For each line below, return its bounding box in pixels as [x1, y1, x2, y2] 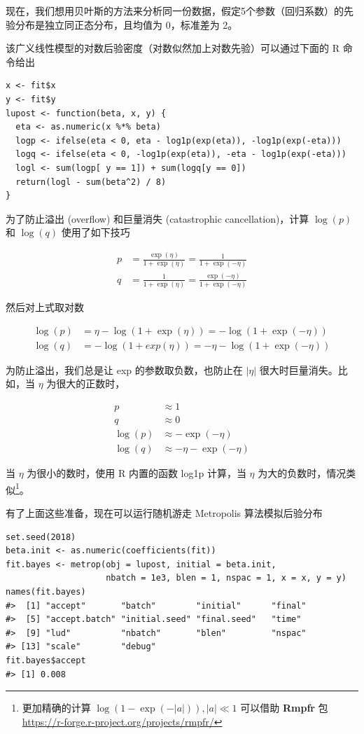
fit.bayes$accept [6, 655, 86, 665]
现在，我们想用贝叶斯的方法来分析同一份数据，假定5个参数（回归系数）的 [6, 4, 344, 18]
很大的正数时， [56, 376, 125, 391]
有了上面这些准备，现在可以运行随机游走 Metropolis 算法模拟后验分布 [6, 506, 323, 520]
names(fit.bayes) [6, 587, 86, 597]
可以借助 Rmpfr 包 [240, 700, 328, 715]
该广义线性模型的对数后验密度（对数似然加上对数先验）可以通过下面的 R [6, 41, 339, 55]
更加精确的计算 [22, 700, 91, 715]
